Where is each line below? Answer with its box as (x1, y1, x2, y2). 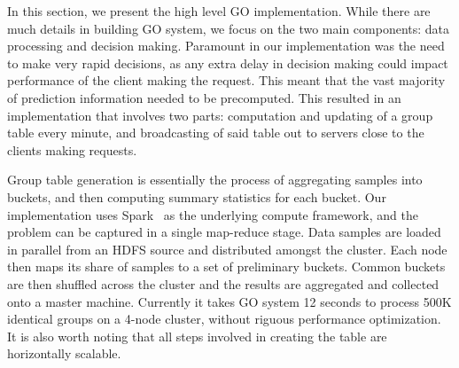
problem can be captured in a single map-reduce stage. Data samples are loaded (7, 223, 441, 241)
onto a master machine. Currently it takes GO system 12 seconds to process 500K (7, 292, 452, 310)
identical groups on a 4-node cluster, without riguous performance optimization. (7, 309, 441, 328)
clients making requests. (7, 140, 137, 159)
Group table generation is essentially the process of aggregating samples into (7, 170, 423, 189)
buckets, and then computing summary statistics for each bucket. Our (7, 187, 386, 206)
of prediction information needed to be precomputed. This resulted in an (7, 88, 401, 106)
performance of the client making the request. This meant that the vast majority (7, 71, 446, 90)
